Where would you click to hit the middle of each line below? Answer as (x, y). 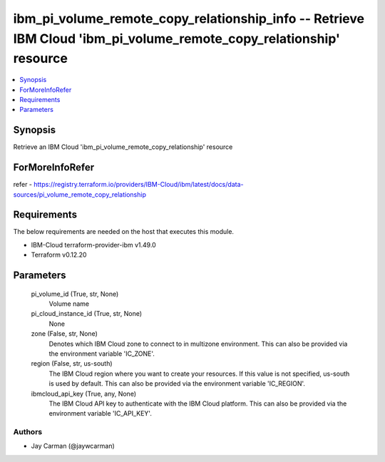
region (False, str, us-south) (72, 364)
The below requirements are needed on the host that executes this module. (124, 232)
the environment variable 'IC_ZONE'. (102, 354)
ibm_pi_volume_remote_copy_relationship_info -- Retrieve (189, 19)
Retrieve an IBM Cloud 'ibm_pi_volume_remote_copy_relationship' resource (123, 147)
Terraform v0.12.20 (59, 255)
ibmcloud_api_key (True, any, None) (84, 394)
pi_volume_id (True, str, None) (75, 294)
